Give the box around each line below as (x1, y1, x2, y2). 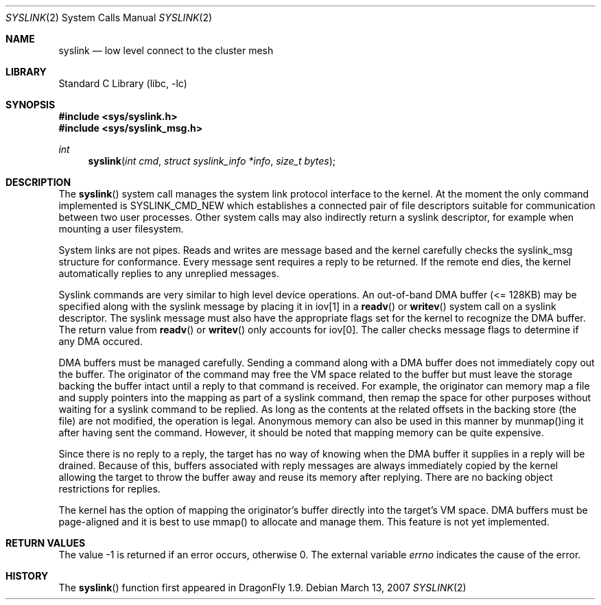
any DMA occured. (58, 335, 143, 347)
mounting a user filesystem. (58, 223, 184, 235)
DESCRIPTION (5, 176, 71, 188)
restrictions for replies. (58, 483, 161, 495)
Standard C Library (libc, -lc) (58, 78, 187, 89)
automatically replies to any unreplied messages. (58, 268, 279, 279)
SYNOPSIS (5, 99, 56, 110)
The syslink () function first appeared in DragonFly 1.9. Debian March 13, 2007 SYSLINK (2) (58, 582, 467, 593)
